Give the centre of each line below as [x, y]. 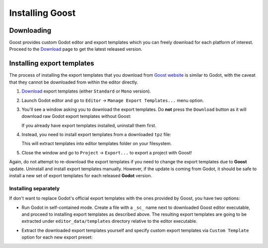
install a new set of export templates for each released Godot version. [81, 176]
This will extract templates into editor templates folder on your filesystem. [97, 144]
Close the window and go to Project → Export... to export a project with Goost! [107, 152]
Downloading [30, 30]
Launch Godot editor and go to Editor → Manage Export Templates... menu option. [113, 100]
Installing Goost [42, 13]
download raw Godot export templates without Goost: [76, 116]
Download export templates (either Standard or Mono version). [86, 91]
